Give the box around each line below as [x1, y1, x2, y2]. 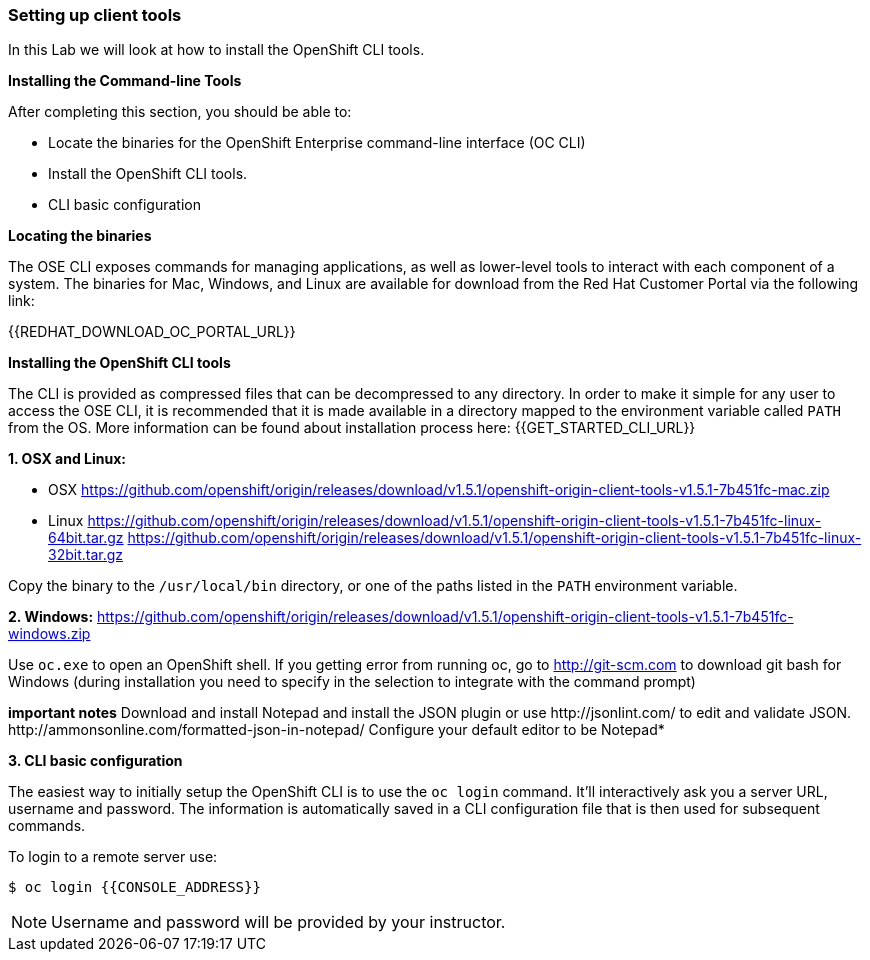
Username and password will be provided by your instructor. [51, 912, 506, 933]
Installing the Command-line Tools [8, 72, 242, 90]
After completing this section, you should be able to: [8, 103, 352, 121]
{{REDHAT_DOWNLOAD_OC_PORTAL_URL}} [8, 323, 296, 341]
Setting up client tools [8, 5, 182, 25]
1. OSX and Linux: [8, 450, 126, 468]
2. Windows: [8, 608, 94, 626]
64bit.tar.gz [48, 529, 124, 547]
